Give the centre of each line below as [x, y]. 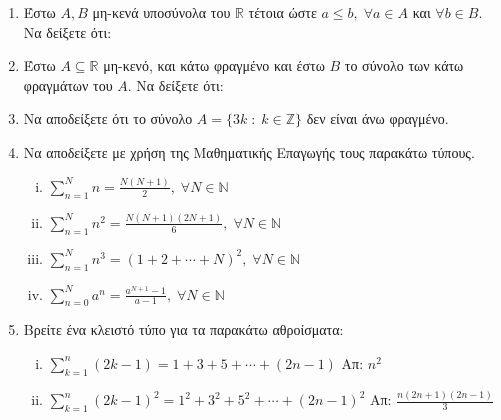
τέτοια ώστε [282, 12]
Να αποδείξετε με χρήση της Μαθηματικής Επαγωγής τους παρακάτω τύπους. [249, 151]
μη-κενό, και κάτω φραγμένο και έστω [214, 65]
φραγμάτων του [68, 84]
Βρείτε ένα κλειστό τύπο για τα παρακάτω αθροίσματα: [183, 329]
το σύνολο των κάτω [404, 65]
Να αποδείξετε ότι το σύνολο [108, 118]
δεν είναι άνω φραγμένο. [377, 118]
